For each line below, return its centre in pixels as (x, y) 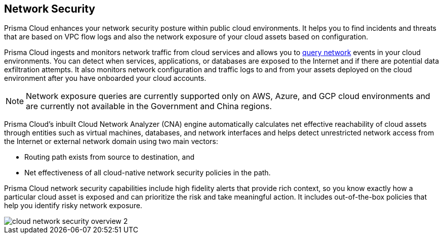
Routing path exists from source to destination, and (109, 157)
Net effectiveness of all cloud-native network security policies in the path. (148, 173)
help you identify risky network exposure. (73, 206)
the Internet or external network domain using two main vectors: (111, 141)
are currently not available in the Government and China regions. (149, 106)
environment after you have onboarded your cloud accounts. (105, 78)
